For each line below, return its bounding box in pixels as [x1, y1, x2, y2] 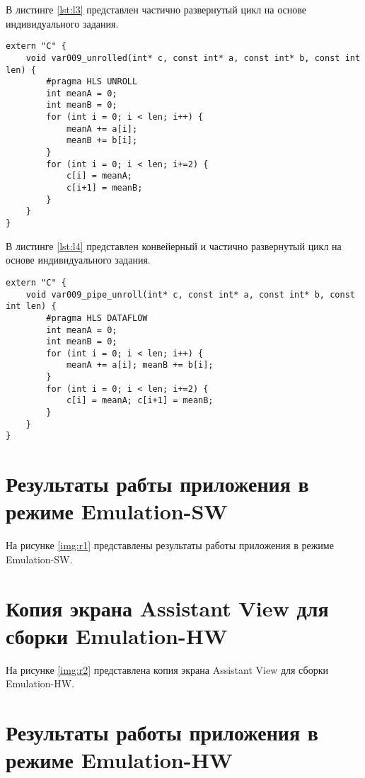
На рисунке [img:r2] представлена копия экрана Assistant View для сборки [6, 662, 328, 677]
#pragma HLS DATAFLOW [46, 312, 148, 323]
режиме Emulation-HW [6, 745, 233, 774]
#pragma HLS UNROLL [46, 77, 138, 87]
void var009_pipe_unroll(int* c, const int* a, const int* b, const [25, 289, 355, 300]
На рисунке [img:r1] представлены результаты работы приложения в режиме [6, 538, 334, 553]
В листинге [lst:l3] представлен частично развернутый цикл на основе [6, 2, 306, 16]
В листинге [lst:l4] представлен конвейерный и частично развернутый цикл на [6, 238, 342, 253]
